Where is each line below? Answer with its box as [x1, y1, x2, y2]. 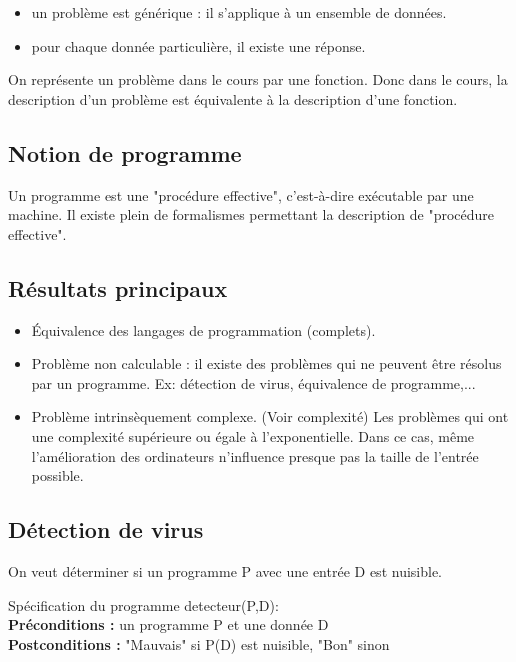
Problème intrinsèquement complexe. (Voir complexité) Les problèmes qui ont [31, 406, 509, 427]
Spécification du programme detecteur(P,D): [8, 594, 279, 615]
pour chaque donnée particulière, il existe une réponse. [31, 35, 366, 56]
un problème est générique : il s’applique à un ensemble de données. [31, 2, 447, 22]
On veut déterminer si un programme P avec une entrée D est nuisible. [8, 560, 442, 581]
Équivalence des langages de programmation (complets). [31, 319, 376, 340]
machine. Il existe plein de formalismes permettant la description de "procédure [8, 204, 494, 225]
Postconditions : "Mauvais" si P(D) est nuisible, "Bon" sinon [8, 633, 390, 654]
